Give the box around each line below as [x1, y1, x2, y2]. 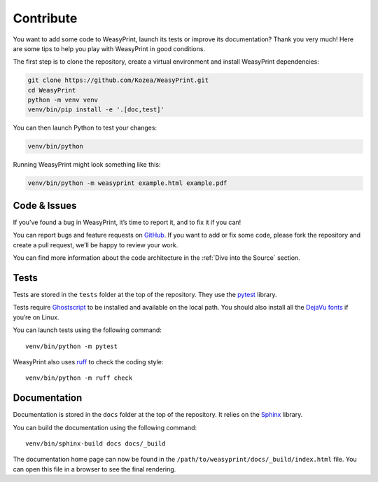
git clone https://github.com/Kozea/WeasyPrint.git [27, 76, 209, 84]
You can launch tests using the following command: [13, 326, 162, 334]
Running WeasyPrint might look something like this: [13, 160, 161, 169]
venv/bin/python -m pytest [25, 342, 118, 350]
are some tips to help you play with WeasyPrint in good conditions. [13, 44, 206, 53]
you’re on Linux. [13, 312, 59, 322]
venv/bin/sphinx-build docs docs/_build [25, 440, 166, 448]
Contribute [13, 11, 78, 26]
